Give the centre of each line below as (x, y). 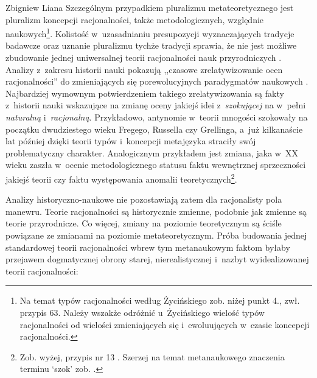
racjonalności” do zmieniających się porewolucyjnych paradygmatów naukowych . (157, 81)
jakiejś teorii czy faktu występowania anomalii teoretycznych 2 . (121, 178)
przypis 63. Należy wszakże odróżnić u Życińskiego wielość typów (142, 312)
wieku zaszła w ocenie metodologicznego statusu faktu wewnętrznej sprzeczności (156, 165)
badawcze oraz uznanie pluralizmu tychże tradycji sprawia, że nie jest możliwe (151, 45)
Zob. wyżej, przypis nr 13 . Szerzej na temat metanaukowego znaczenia (152, 356)
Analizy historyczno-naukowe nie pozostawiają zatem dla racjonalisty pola (144, 199)
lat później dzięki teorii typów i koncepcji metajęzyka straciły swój (131, 141)
